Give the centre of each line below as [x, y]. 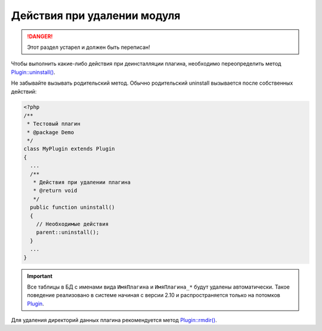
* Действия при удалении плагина [82, 182]
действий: [24, 91]
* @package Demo [51, 132]
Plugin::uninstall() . [33, 72]
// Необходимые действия [72, 224]
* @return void [55, 191]
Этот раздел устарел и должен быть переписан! [89, 47]
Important [40, 276]
